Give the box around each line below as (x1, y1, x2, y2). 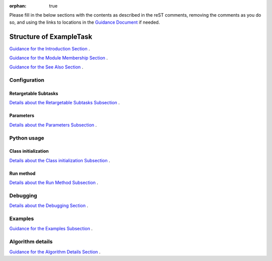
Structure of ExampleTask (9, 32, 93, 41)
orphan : (9, 3, 27, 9)
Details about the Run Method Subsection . (9, 179, 98, 186)
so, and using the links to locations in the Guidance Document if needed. (9, 19, 160, 25)
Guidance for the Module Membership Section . (9, 55, 108, 61)
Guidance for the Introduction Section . (9, 45, 90, 51)
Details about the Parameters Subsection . (9, 121, 97, 128)
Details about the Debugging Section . (9, 203, 88, 209)
